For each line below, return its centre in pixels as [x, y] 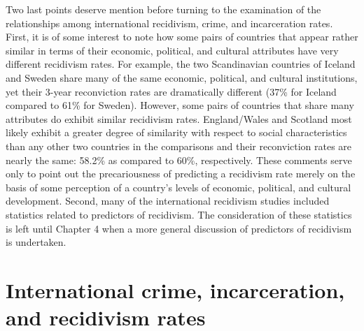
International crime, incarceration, [175, 289]
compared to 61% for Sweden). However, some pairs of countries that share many [180, 105]
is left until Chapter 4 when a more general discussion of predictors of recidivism [179, 228]
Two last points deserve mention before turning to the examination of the [163, 9]
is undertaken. [36, 242]
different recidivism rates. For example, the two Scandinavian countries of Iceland [181, 64]
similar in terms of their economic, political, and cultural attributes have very [172, 50]
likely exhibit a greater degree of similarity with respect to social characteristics [176, 132]
